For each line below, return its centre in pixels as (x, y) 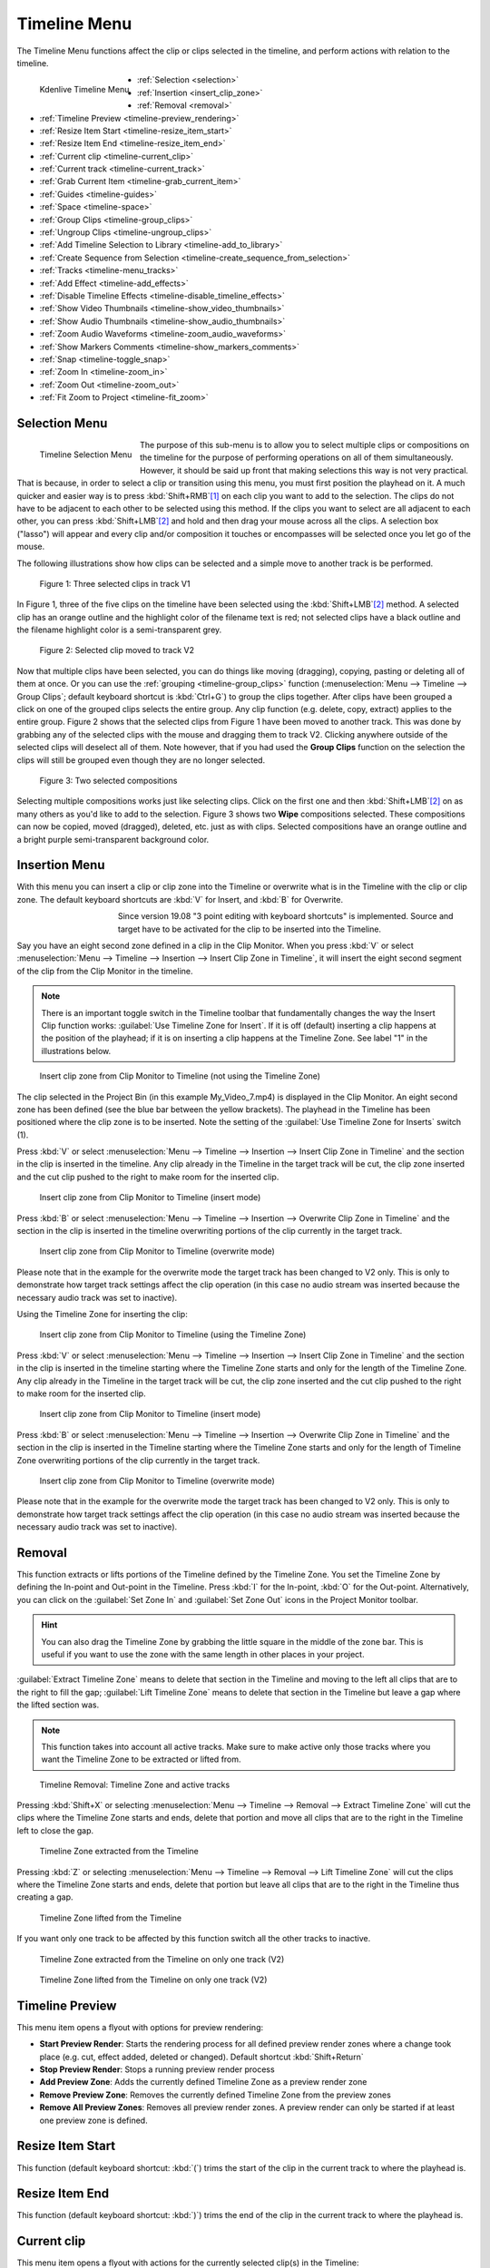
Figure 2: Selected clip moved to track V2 (117, 650)
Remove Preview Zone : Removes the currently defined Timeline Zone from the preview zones (216, 2095)
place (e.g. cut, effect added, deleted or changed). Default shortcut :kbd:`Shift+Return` (201, 2057)
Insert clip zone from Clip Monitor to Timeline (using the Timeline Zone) (173, 1334)
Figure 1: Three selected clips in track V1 (115, 583)
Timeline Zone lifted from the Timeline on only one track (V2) (153, 1980)
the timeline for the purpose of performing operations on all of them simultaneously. (296, 457)
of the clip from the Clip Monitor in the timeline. (105, 971)
